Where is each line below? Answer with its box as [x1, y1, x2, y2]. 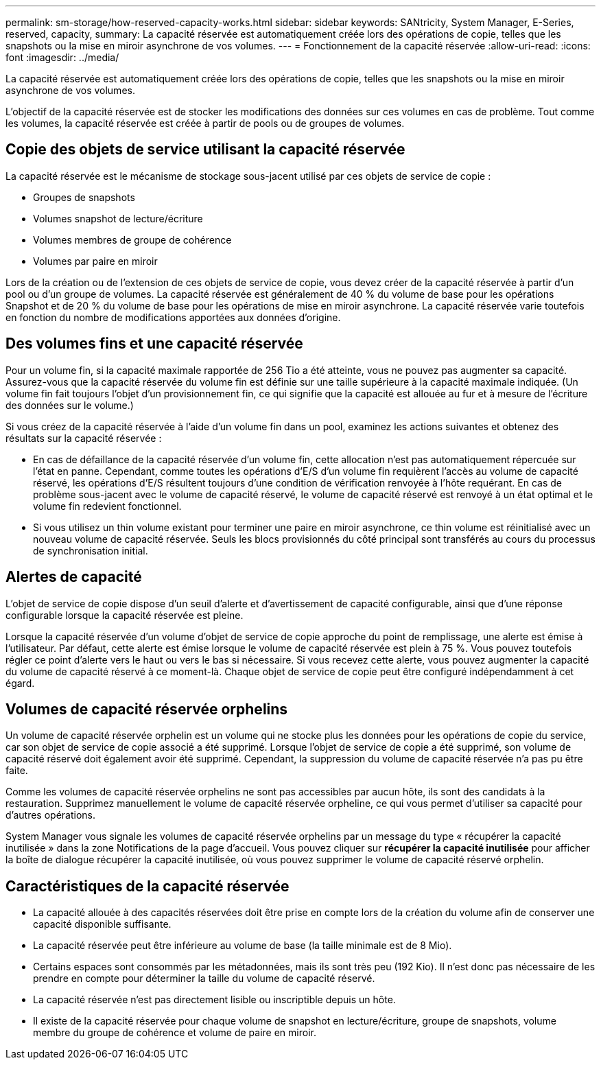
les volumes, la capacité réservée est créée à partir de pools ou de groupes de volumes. [5, 117, 405, 129]
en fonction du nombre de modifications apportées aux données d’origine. [5, 311, 341, 323]
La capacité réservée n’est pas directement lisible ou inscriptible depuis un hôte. [33, 994, 396, 1006]
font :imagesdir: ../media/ [5, 51, 119, 63]
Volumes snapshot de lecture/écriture [33, 212, 203, 224]
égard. [5, 677, 35, 689]
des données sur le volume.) [5, 399, 134, 411]
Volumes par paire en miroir [33, 255, 158, 267]
